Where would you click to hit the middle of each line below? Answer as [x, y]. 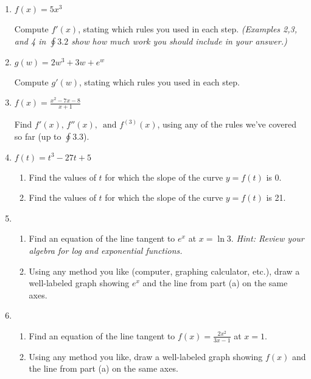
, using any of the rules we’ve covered [227, 124]
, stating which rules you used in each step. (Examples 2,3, [187, 29]
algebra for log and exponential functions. [106, 250]
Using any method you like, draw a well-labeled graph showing [146, 356]
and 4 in [30, 41]
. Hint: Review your [267, 238]
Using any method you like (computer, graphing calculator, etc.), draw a [164, 271]
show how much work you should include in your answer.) [179, 41]
